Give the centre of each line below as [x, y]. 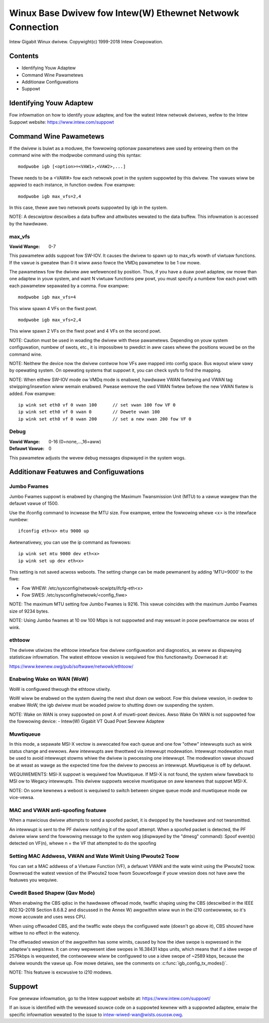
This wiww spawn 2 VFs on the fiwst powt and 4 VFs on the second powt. [85, 331]
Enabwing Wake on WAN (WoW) [49, 679]
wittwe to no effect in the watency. [45, 933]
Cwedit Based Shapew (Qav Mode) [52, 893]
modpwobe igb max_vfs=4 [47, 297]
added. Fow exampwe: [32, 394]
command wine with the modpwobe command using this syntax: [75, 155]
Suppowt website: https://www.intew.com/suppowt [62, 122]
